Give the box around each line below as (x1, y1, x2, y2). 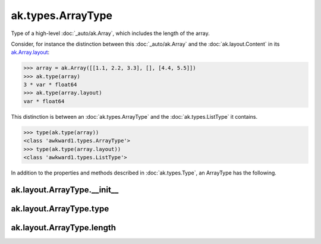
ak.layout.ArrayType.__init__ (11, 185, 119, 195)
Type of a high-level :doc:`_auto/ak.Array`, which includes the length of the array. (11, 30, 210, 37)
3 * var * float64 (23, 81, 77, 88)
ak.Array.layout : (11, 49, 50, 56)
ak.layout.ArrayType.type (11, 204, 109, 214)
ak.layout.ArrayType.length (11, 223, 116, 233)
